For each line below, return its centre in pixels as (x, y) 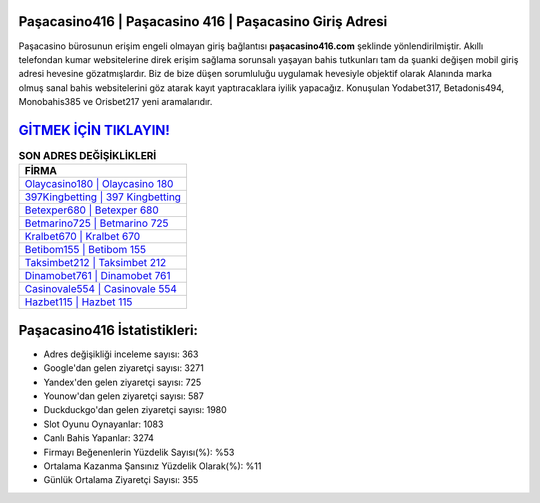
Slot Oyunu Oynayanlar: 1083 (103, 424)
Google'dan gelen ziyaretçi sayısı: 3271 (123, 368)
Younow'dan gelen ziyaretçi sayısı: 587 (123, 396)
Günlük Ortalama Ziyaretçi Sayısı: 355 (121, 480)
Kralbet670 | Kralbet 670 (82, 237)
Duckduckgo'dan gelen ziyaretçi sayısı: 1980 (135, 410)
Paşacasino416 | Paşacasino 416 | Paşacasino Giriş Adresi (203, 21)
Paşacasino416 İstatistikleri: (108, 330)
